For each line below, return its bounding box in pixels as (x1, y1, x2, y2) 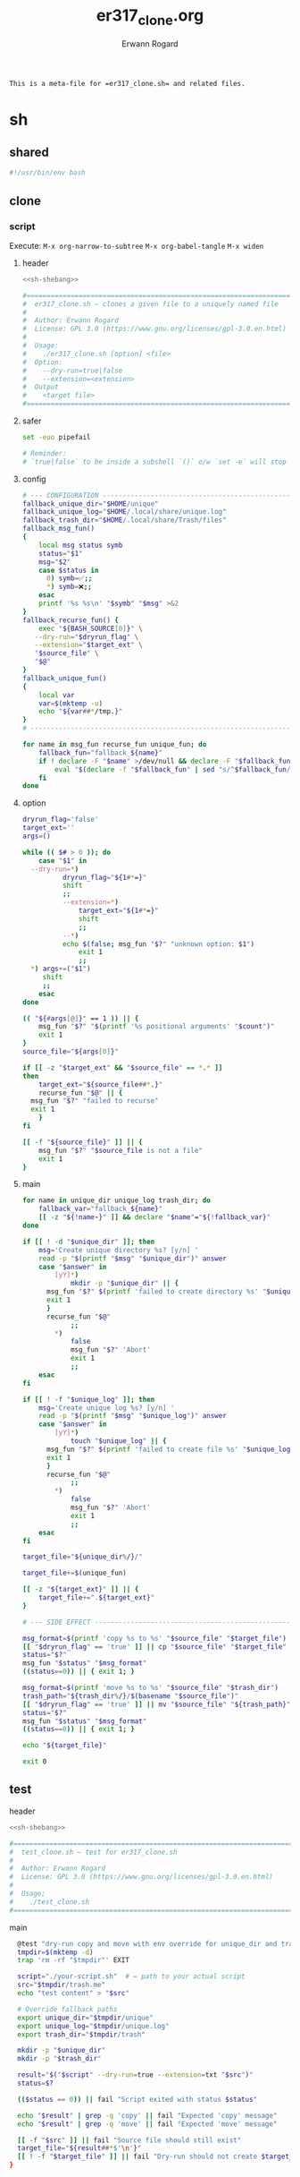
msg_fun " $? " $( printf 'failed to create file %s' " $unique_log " (46, 1445, 295, 1454)
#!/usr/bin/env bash (9, 168, 87, 177)
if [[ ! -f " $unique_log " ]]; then (21, 1395, 155, 1404)
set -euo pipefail (21, 433, 91, 442)
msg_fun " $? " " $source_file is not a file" (38, 1146, 204, 1155)
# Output (21, 382, 60, 392)
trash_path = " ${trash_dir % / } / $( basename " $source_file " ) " (21, 1691, 239, 1701)
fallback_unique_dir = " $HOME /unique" (21, 499, 159, 508)
